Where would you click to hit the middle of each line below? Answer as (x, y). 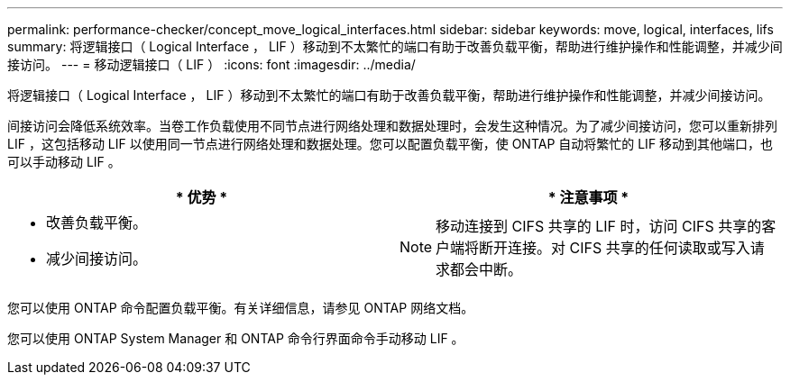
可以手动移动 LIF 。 (64, 162)
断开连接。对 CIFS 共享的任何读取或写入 (615, 248)
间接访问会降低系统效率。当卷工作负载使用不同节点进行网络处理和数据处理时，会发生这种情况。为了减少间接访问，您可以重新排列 (392, 126)
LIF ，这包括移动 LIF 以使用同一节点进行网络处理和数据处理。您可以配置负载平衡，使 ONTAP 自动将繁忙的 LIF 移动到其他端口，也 (390, 144)
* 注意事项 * (588, 197)
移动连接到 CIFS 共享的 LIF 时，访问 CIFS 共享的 (599, 226)
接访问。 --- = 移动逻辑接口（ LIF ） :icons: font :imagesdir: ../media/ (211, 64)
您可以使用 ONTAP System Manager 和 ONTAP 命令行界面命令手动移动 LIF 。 (236, 338)
